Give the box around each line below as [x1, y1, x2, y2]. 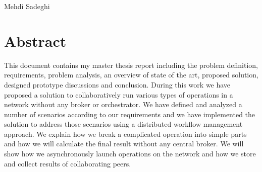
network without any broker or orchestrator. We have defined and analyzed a [4, 99, 242, 110]
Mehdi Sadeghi [4, 1, 50, 11]
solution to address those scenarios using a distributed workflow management [4, 119, 243, 129]
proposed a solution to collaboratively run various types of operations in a [4, 89, 233, 100]
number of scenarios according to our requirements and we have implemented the [4, 109, 255, 119]
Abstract [4, 30, 67, 51]
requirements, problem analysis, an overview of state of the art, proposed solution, [4, 69, 258, 80]
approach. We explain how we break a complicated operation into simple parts [4, 128, 247, 139]
